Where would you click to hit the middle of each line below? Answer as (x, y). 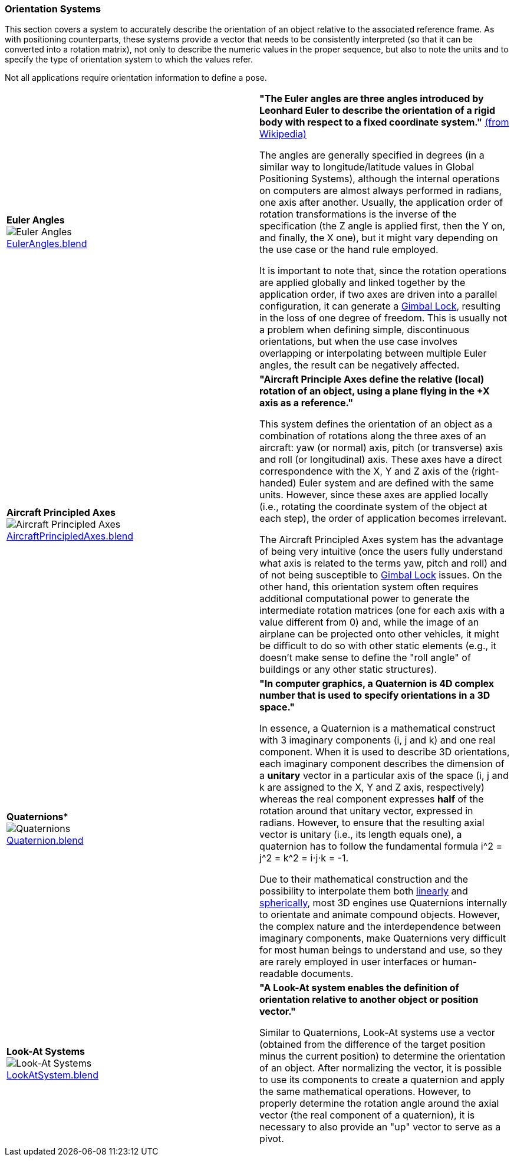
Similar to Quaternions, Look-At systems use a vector (377, 1033)
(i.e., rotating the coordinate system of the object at (373, 507)
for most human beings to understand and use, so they (381, 950)
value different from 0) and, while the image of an (369, 622)
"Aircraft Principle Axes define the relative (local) (372, 379)
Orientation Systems (53, 9)
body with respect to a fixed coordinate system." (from (384, 122)
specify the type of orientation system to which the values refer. (129, 60)
